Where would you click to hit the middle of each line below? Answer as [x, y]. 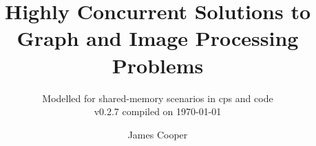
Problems [158, 65]
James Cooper [158, 134]
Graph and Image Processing [158, 38]
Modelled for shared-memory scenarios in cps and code [158, 98]
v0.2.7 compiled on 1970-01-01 [158, 111]
